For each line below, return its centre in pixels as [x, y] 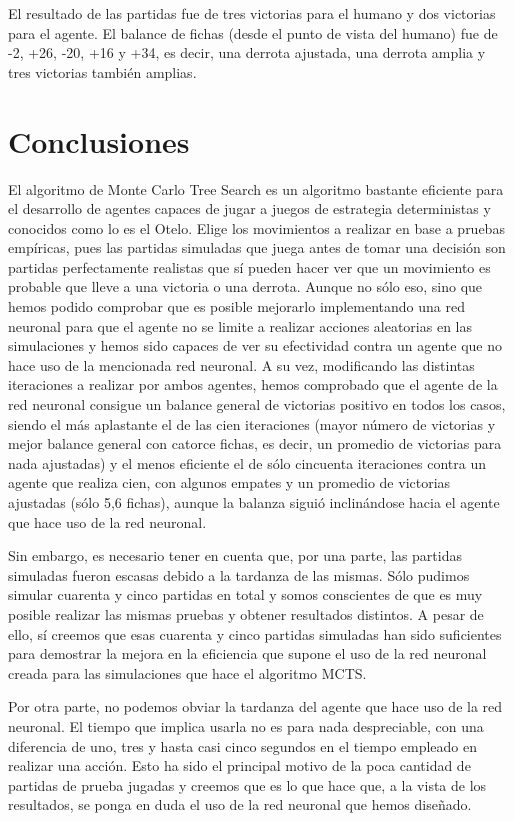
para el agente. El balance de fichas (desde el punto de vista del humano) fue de [253, 32]
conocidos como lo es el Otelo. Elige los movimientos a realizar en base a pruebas [256, 227]
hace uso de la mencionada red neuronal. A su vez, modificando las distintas [241, 364]
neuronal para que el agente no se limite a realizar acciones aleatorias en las [240, 325]
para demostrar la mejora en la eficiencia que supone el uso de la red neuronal [247, 653]
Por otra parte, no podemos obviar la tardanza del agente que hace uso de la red [255, 706]
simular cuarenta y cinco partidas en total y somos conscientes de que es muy [245, 594]
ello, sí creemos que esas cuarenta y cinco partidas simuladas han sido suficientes [255, 633]
